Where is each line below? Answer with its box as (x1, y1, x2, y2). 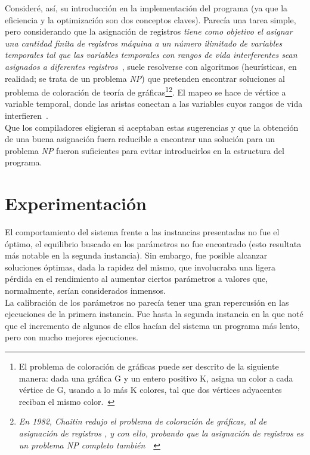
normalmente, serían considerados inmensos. (5, 284, 166, 297)
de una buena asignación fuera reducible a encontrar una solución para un (5, 133, 275, 145)
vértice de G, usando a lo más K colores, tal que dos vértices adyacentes (18, 383, 282, 396)
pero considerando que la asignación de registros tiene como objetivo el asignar (5, 25, 293, 38)
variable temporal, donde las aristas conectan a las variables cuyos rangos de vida (5, 97, 303, 110)
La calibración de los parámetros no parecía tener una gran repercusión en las (5, 296, 289, 308)
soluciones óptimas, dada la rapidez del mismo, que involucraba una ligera (5, 260, 275, 273)
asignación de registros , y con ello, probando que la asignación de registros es (18, 427, 303, 439)
